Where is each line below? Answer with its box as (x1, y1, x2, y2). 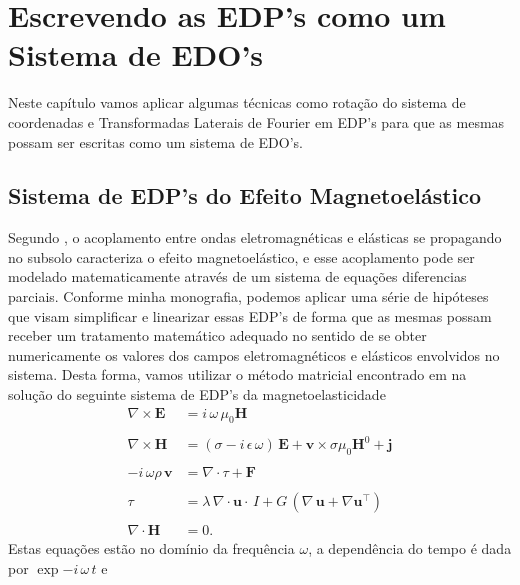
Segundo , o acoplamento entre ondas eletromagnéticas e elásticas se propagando (8, 227, 502, 248)
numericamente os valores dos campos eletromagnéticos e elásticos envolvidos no (8, 344, 500, 365)
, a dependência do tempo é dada (308, 538, 512, 559)
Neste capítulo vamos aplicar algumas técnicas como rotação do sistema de (8, 92, 466, 113)
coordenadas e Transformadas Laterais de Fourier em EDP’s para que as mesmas (8, 111, 505, 132)
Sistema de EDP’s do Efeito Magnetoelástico (8, 180, 482, 211)
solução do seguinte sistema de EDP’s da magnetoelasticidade (8, 384, 386, 405)
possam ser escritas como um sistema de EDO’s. (8, 131, 304, 152)
